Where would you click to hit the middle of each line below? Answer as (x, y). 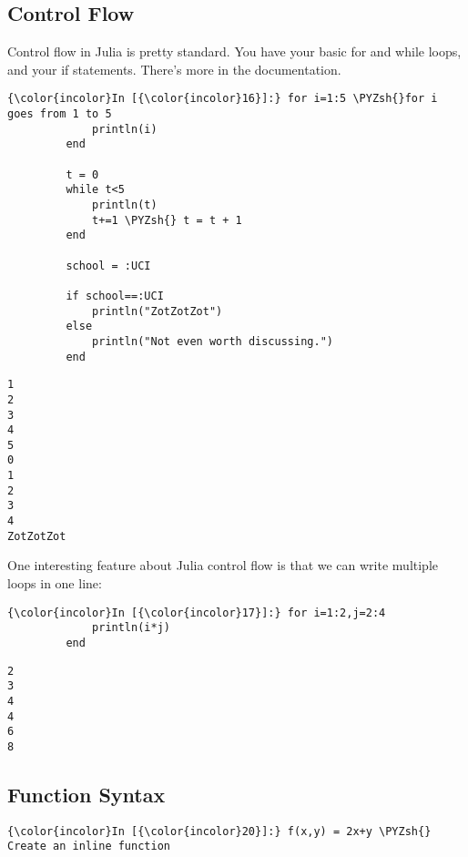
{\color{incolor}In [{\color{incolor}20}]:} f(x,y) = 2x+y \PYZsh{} (219, 831)
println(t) (125, 204)
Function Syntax (86, 794)
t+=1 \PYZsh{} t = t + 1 (167, 220)
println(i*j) (131, 628)
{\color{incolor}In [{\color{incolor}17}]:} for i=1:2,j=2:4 (197, 612)
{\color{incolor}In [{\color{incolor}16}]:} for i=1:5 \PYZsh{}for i (223, 99)
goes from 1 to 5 (60, 114)
